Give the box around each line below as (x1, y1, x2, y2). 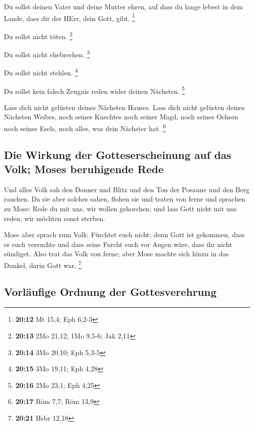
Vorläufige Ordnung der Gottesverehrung (4, 284, 217, 299)
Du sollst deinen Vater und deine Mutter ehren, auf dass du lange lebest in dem (4, 1, 243, 11)
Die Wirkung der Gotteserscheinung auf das (4, 147, 232, 162)
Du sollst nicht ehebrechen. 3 (4, 48, 90, 59)
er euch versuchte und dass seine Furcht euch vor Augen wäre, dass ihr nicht (4, 239, 233, 249)
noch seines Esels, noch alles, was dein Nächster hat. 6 (4, 122, 166, 133)
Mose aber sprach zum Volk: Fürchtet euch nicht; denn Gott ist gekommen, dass (4, 229, 245, 240)
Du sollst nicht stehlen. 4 (4, 66, 78, 77)
